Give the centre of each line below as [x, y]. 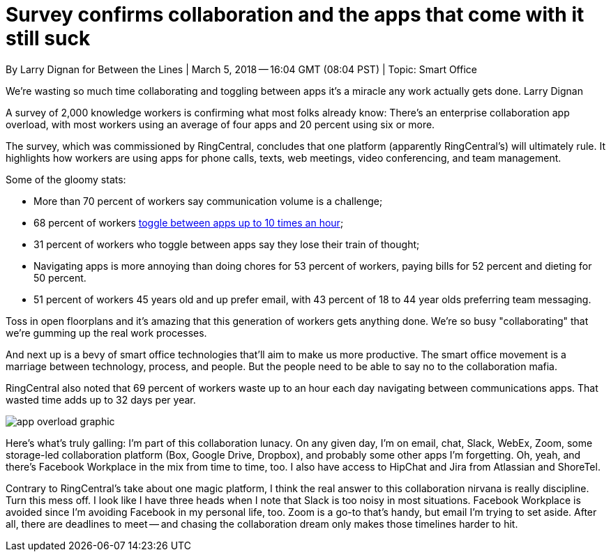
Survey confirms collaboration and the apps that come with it [295, 15]
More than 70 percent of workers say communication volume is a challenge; [208, 201]
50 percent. [60, 277]
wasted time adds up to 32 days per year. [101, 399]
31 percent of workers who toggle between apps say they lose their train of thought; [227, 244]
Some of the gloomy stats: [66, 179]
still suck [48, 38]
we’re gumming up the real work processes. [106, 333]
